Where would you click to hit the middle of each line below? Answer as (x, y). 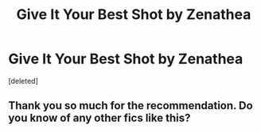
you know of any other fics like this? (99, 118)
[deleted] (23, 81)
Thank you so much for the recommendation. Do (130, 106)
